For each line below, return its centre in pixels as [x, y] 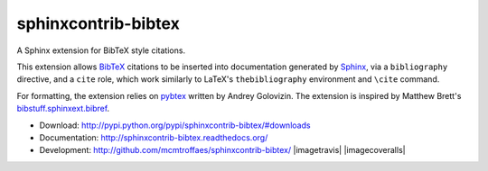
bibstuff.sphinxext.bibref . [63, 109]
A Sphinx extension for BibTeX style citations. [101, 50]
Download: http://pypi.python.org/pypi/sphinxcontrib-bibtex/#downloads [175, 125]
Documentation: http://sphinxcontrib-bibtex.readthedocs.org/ [154, 137]
